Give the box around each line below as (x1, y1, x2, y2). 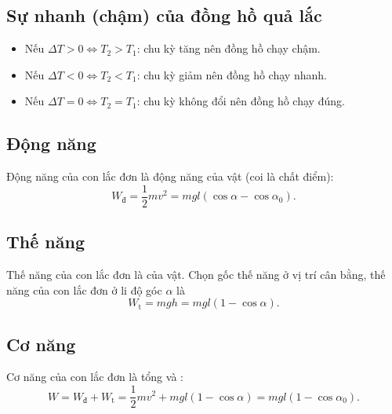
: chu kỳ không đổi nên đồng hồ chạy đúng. (136, 93, 345, 109)
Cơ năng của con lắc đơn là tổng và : (6, 368, 183, 385)
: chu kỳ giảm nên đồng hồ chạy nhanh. (136, 66, 327, 82)
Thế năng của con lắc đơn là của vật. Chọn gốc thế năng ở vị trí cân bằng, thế (6, 266, 386, 283)
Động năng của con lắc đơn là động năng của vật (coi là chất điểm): (6, 168, 334, 185)
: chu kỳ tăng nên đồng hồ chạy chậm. (136, 40, 321, 57)
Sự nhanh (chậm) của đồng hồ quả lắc (6, 3, 322, 27)
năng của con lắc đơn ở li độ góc (6, 281, 162, 298)
